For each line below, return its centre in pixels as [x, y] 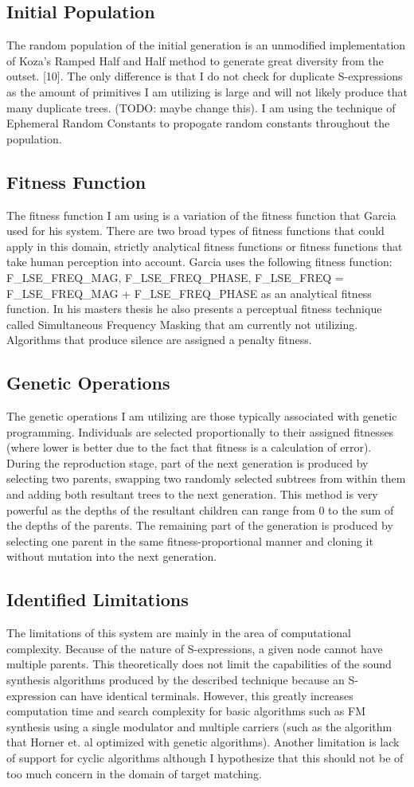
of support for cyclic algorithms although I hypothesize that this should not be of [205, 758]
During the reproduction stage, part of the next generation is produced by [187, 462]
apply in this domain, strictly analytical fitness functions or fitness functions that [205, 246]
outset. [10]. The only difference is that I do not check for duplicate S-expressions [205, 76]
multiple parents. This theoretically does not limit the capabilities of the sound [199, 664]
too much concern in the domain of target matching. [134, 773]
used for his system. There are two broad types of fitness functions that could [195, 231]
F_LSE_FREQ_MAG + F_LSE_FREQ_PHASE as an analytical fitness [189, 293]
